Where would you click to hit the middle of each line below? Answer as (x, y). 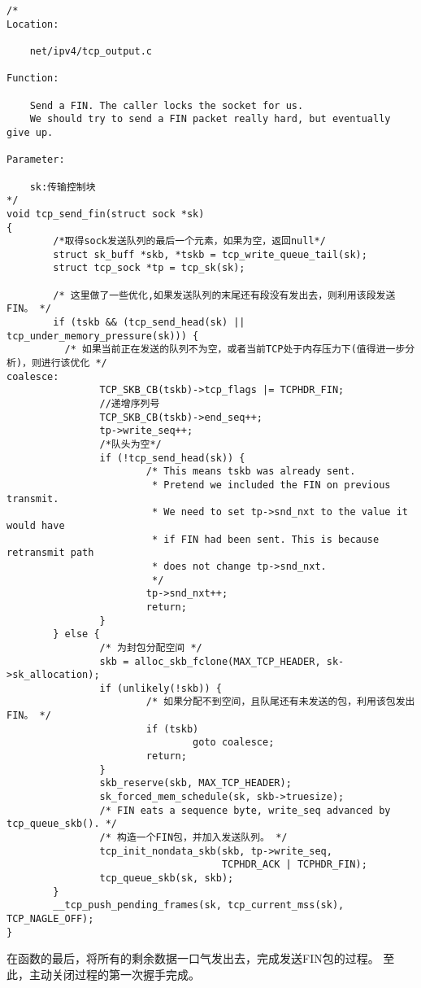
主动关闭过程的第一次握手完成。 (114, 974)
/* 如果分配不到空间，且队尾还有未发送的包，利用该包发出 (280, 702)
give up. (30, 132)
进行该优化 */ (74, 363)
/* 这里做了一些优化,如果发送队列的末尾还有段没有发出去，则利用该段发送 (224, 295)
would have (36, 525)
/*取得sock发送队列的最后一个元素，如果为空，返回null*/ (189, 241)
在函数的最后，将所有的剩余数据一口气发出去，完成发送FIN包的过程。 (193, 958)
